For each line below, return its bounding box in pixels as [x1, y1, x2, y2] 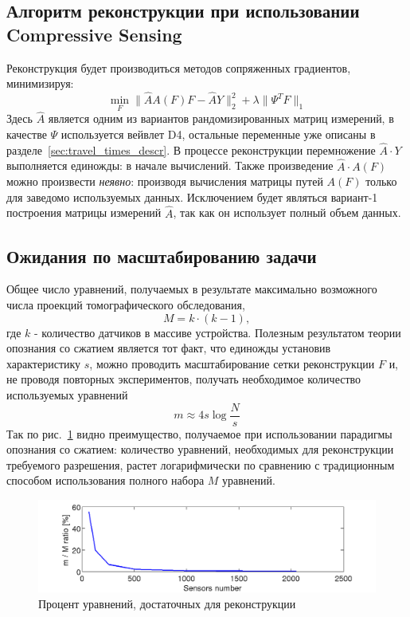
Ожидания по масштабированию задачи [6, 243, 317, 268]
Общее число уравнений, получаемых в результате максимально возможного [6, 281, 377, 297]
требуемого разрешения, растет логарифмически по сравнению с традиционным [6, 456, 395, 473]
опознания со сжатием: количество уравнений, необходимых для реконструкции [6, 441, 394, 458]
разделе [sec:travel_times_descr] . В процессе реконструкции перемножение [6, 141, 376, 158]
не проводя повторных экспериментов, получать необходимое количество [6, 371, 361, 387]
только [365, 173, 397, 190]
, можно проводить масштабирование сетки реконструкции [89, 355, 375, 371]
